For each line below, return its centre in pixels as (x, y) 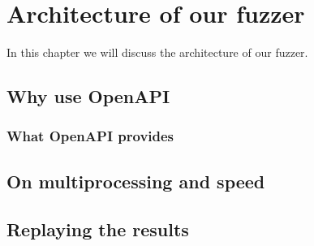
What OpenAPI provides (90, 136)
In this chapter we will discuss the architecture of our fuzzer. (157, 52)
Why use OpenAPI (88, 96)
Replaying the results (98, 229)
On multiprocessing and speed (136, 181)
